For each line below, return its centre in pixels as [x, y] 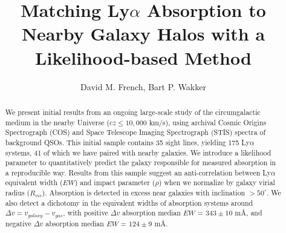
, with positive [86, 213]
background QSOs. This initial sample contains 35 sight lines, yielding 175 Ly [128, 142]
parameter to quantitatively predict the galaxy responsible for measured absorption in [141, 162]
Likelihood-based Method [143, 57]
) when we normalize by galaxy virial [217, 182]
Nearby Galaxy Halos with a [143, 34]
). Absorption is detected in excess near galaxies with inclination [144, 193]
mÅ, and [249, 213]
